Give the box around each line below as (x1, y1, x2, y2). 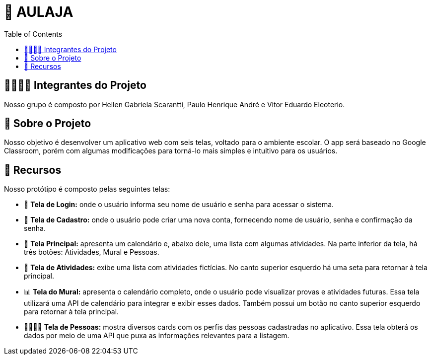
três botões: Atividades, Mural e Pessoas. (24, 248, 159, 257)
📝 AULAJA (4, 3, 73, 20)
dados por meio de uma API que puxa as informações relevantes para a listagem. (24, 331, 289, 340)
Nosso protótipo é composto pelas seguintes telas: (4, 185, 170, 194)
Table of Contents (4, 29, 63, 38)
